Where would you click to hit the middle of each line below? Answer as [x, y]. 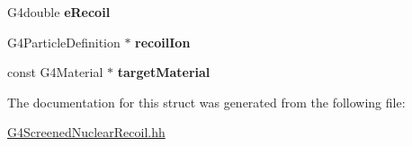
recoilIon [163, 42]
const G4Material [55, 72]
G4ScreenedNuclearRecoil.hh [86, 132]
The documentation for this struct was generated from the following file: [206, 102]
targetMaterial [164, 72]
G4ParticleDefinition [64, 42]
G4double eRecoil [59, 12]
